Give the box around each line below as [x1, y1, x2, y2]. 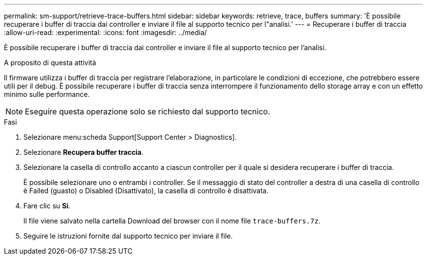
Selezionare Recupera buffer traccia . [23, 148, 144, 156]
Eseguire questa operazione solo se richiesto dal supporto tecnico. [25, 107, 270, 116]
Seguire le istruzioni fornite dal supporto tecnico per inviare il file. [23, 232, 233, 240]
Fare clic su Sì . [23, 202, 71, 210]
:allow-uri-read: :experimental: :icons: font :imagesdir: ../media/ [4, 28, 207, 37]
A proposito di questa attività [4, 58, 97, 67]
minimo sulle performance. [4, 90, 90, 98]
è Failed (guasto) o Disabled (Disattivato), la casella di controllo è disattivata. [23, 186, 269, 195]
